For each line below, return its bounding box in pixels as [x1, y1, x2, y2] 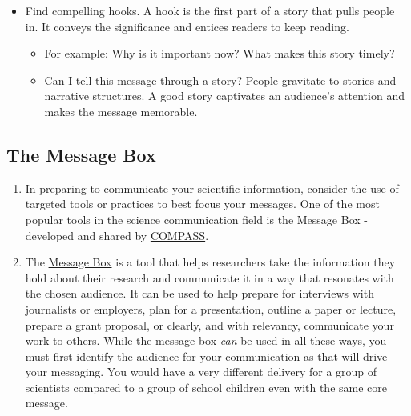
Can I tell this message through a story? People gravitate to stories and [44, 71, 397, 88]
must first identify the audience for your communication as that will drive [25, 347, 388, 364]
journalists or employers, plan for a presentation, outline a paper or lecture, [25, 300, 397, 317]
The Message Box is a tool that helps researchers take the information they [25, 254, 396, 270]
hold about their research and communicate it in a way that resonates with [25, 269, 394, 286]
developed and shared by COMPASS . [25, 226, 209, 243]
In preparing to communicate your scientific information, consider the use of [25, 179, 399, 196]
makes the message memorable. [44, 102, 198, 119]
